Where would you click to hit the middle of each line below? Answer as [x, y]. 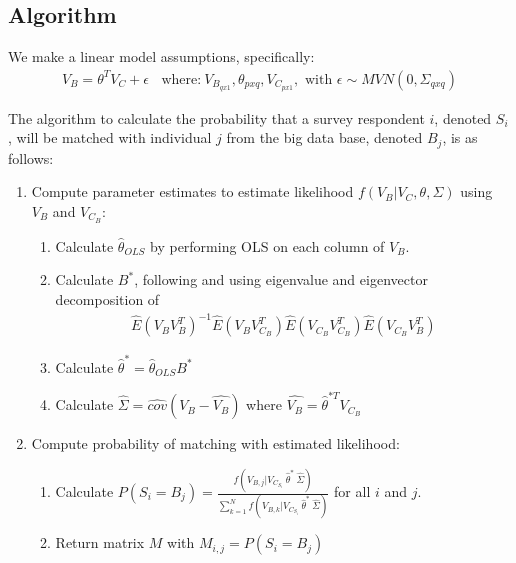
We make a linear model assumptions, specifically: [161, 56]
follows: [31, 157]
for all [352, 491]
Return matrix [100, 542]
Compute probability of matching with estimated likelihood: [215, 443]
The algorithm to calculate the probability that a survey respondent [216, 117]
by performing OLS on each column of [267, 245]
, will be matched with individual [110, 137]
